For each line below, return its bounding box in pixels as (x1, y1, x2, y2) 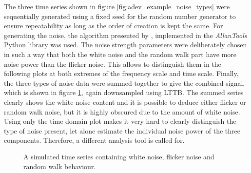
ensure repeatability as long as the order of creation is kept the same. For (4, 20, 223, 31)
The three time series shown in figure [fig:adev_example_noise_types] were (4, 1, 230, 11)
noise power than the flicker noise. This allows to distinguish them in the (4, 58, 221, 69)
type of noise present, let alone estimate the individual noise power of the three (4, 125, 240, 135)
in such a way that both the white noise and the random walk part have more (4, 49, 237, 59)
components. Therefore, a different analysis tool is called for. (4, 135, 185, 145)
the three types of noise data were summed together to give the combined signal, (4, 77, 245, 88)
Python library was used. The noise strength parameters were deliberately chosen (4, 39, 247, 50)
